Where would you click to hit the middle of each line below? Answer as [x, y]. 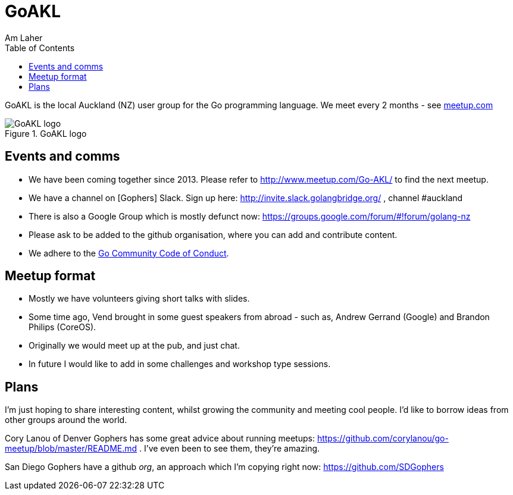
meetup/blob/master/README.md [71, 449]
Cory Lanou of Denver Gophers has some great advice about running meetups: [160, 438]
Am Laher [24, 37]
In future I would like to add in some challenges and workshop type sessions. [180, 364]
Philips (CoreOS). [62, 327]
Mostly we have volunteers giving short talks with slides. [139, 299]
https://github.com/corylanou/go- [383, 438]
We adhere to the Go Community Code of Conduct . [129, 253]
